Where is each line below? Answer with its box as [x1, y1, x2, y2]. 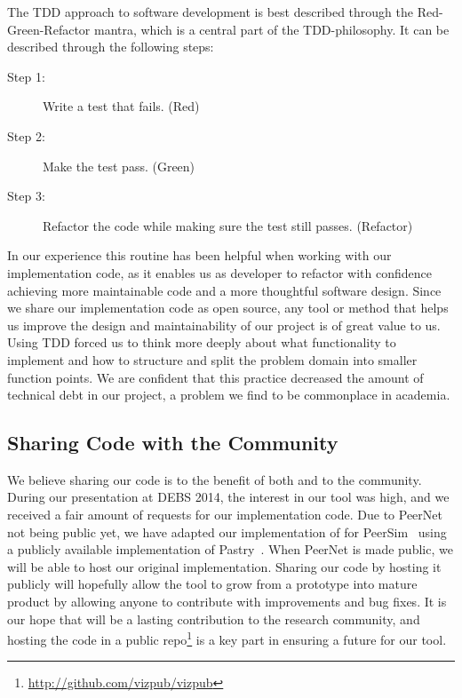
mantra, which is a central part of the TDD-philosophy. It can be [93, 20, 450, 38]
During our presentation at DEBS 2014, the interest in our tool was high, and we [7, 488, 450, 506]
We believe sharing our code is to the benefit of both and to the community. [7, 470, 422, 488]
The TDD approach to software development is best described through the [7, 3, 414, 20]
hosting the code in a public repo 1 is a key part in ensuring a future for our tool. [7, 628, 447, 648]
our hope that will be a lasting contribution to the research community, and [7, 609, 420, 628]
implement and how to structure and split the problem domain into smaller [7, 350, 418, 369]
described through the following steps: [7, 37, 214, 56]
